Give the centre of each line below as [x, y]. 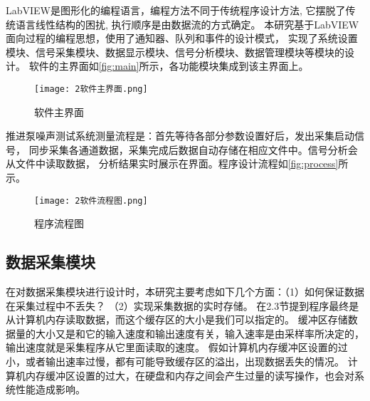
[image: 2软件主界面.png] [91, 89]
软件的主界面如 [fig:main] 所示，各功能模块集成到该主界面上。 [169, 66]
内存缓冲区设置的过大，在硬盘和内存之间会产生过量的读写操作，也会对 [190, 375]
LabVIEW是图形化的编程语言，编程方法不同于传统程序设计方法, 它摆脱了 [176, 10]
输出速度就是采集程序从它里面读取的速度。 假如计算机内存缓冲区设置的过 [177, 347]
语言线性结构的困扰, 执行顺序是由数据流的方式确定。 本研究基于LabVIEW [187, 24]
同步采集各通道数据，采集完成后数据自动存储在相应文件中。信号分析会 [193, 149]
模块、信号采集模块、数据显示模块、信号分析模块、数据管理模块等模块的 [175, 52]
